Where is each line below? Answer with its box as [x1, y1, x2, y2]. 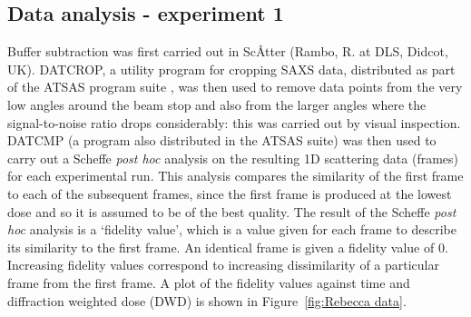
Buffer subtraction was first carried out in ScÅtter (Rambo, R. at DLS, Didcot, [7, 42, 448, 61]
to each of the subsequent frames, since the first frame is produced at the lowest [7, 183, 452, 203]
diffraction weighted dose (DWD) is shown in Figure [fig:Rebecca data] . [7, 291, 407, 310]
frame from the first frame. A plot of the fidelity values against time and [7, 272, 410, 292]
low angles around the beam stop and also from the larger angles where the [7, 94, 427, 114]
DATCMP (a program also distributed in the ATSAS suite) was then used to [7, 131, 437, 150]
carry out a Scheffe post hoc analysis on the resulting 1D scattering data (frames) [7, 148, 458, 167]
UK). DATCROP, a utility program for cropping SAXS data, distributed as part [7, 59, 456, 78]
